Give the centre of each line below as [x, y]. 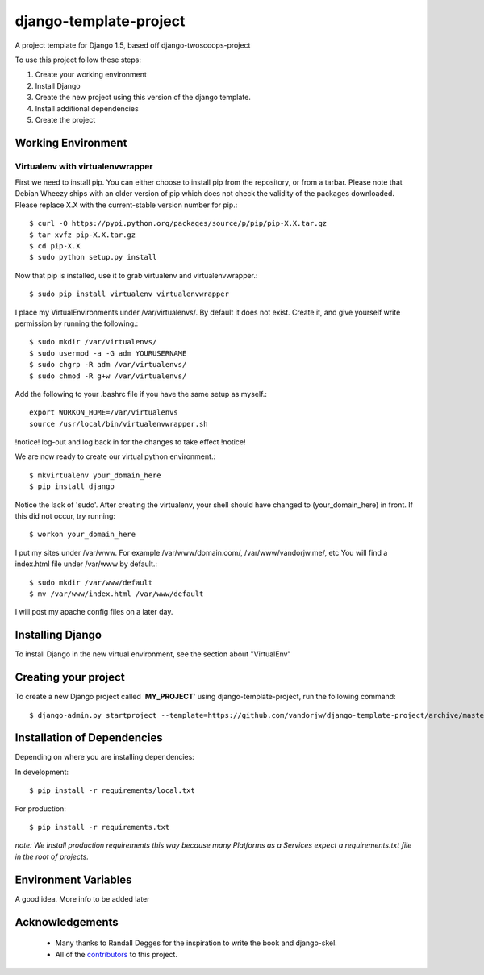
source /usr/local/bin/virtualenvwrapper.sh [119, 424]
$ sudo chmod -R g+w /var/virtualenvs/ [108, 376]
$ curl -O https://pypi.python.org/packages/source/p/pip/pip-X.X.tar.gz [178, 223]
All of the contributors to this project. [116, 954]
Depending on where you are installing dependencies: [105, 757]
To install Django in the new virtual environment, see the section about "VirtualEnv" [153, 654]
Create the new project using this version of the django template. [143, 98]
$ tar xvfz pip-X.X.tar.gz [83, 235]
